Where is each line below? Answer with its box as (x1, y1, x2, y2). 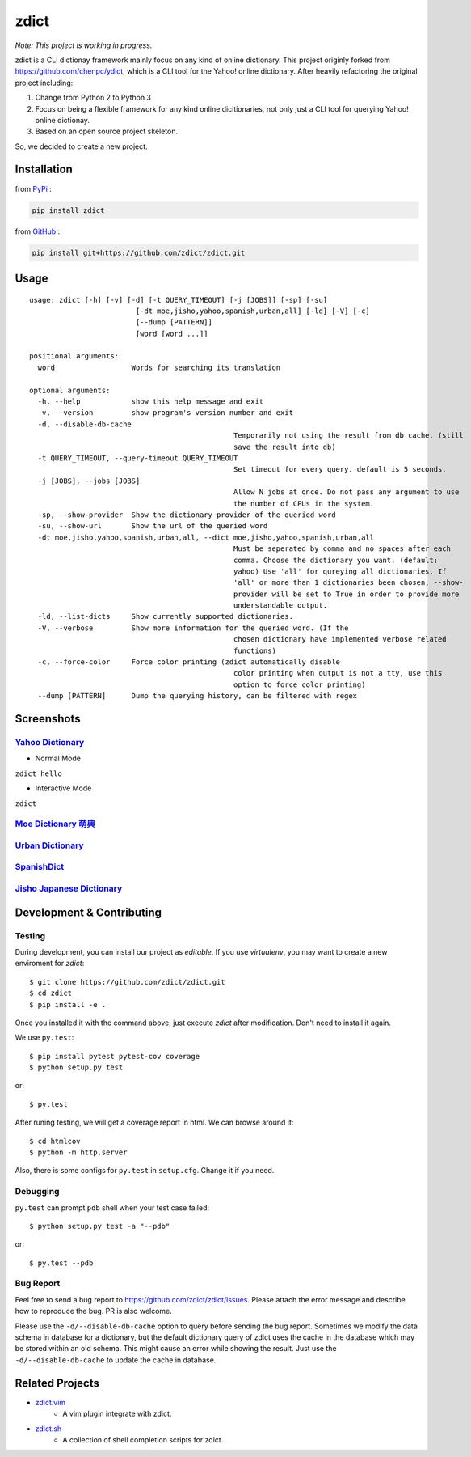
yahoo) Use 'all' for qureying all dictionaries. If (233, 566, 448, 576)
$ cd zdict (29, 989, 73, 998)
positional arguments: (29, 352, 120, 361)
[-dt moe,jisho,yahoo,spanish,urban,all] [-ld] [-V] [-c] (135, 306, 371, 316)
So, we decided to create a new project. (15, 142, 149, 151)
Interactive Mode (35, 783, 92, 793)
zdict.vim (35, 1397, 66, 1407)
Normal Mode (35, 753, 81, 764)
